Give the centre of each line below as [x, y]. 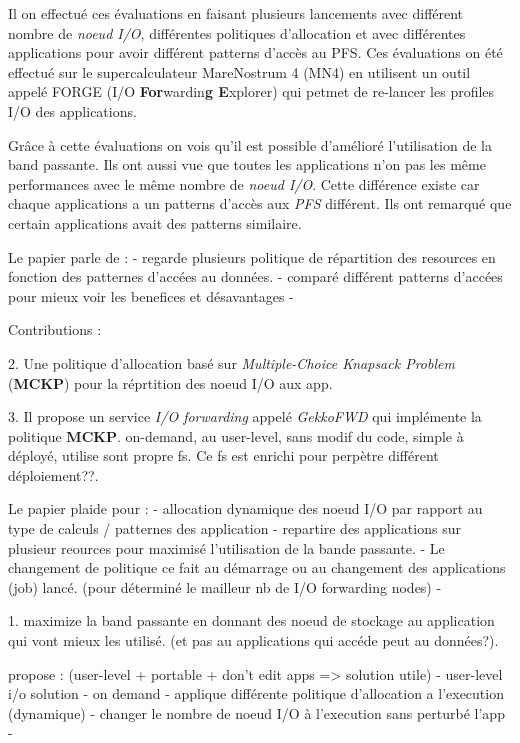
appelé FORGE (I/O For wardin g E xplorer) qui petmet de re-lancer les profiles [251, 91]
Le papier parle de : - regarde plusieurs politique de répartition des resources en [252, 256]
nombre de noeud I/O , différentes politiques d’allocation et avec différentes [237, 32]
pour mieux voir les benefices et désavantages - [151, 295]
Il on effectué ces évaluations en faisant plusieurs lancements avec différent [236, 13]
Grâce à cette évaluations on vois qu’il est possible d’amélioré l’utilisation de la [250, 144]
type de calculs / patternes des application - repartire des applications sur [234, 528]
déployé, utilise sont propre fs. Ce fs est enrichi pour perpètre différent [223, 455]
